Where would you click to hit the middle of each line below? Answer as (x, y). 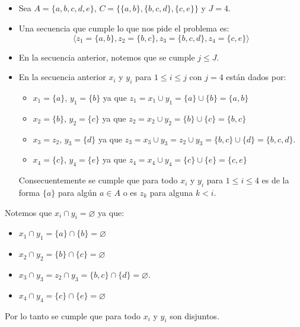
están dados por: (256, 77)
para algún (77, 192)
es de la (275, 180)
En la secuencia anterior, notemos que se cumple (107, 57)
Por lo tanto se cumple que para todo (73, 315)
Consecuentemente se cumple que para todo (98, 180)
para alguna (171, 192)
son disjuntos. (194, 315)
